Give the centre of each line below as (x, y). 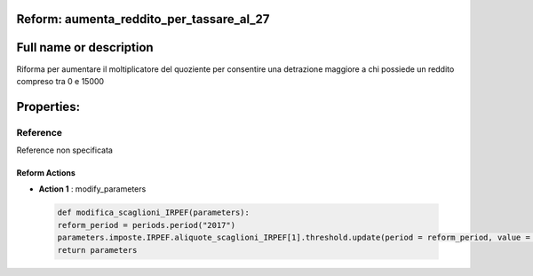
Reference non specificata (64, 150)
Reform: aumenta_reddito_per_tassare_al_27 (143, 19)
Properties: (48, 106)
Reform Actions (46, 173)
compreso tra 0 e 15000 (60, 81)
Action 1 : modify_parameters (92, 189)
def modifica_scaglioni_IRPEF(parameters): (154, 213)
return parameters (97, 250)
